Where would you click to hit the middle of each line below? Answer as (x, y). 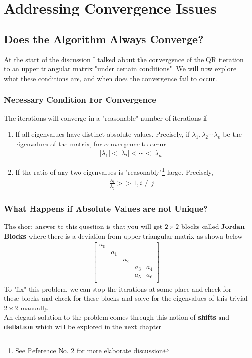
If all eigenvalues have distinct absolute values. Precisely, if (102, 134)
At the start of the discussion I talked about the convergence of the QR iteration (124, 59)
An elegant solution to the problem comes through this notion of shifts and (117, 317)
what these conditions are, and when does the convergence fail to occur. (110, 78)
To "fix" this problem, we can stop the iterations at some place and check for (118, 288)
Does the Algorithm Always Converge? (104, 39)
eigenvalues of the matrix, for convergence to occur (91, 143)
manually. (35, 307)
